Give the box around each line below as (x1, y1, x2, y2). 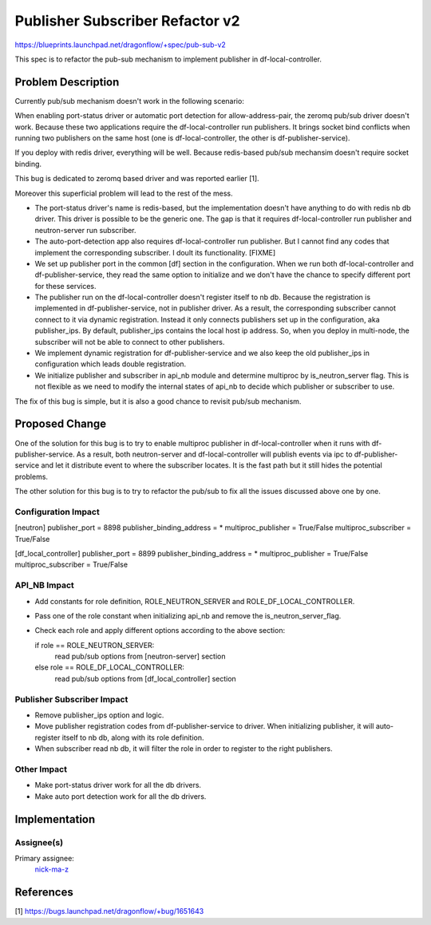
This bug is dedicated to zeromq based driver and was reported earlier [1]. (14, 174, 259, 184)
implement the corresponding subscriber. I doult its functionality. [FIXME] (34, 247, 276, 257)
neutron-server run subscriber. (34, 225, 136, 235)
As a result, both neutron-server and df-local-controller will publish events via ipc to (76, 449, 353, 459)
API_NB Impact (14, 579, 75, 591)
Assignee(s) (14, 836, 64, 848)
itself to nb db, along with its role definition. (61, 733, 204, 742)
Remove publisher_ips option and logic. (34, 710, 164, 720)
